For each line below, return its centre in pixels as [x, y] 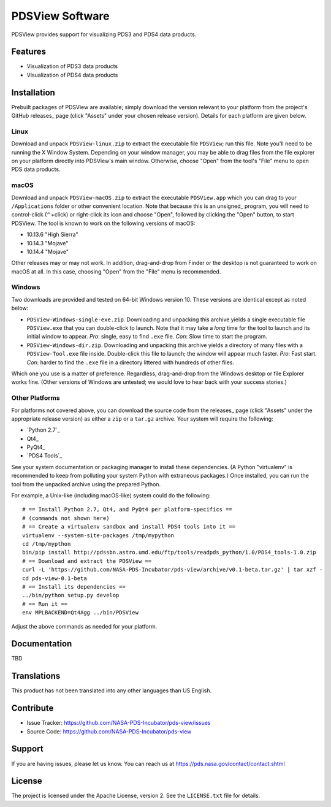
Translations [36, 676]
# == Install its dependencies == [74, 587]
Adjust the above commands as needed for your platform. [84, 626]
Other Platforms [36, 398]
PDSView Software [60, 16]
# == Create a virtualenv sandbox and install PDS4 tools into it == [129, 527]
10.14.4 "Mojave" [48, 251]
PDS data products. [36, 169]
